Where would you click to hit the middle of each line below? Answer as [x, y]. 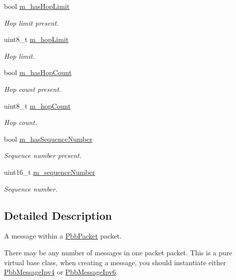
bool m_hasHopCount [38, 72]
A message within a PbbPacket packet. [63, 236]
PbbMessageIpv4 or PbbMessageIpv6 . [61, 272]
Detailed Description [58, 215]
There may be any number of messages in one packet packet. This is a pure [118, 252]
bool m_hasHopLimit [37, 6]
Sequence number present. [43, 155]
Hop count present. [33, 89]
